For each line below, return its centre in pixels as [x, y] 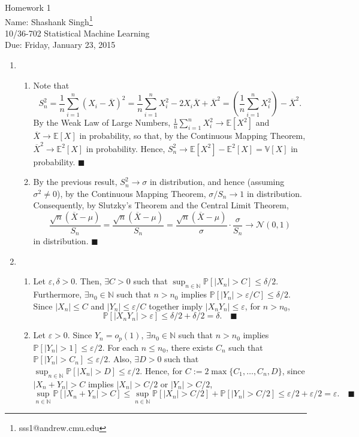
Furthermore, [58, 294]
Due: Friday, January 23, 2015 [60, 45]
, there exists [189, 347]
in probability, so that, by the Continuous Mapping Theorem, [192, 136]
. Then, [88, 281]
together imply [176, 306]
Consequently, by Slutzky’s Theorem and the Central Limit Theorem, [161, 205]
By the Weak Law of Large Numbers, [102, 122]
